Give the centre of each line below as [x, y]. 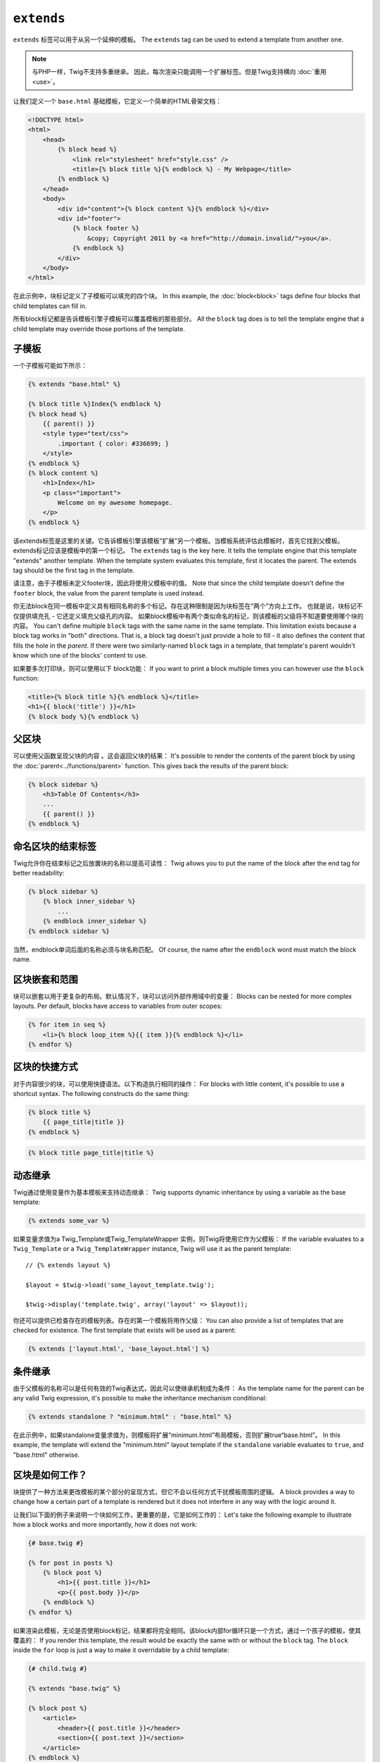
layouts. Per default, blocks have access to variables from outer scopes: [118, 1006]
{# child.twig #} [58, 1669]
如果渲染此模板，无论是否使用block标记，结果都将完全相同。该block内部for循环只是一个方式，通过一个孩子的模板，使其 [187, 1630]
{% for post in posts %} [71, 1563]
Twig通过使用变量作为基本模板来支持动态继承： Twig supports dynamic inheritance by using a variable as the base [179, 1192]
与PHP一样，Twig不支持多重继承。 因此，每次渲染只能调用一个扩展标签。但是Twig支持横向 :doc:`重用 [179, 72]
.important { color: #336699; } [113, 443]
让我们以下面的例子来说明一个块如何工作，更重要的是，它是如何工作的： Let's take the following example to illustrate [182, 1515]
